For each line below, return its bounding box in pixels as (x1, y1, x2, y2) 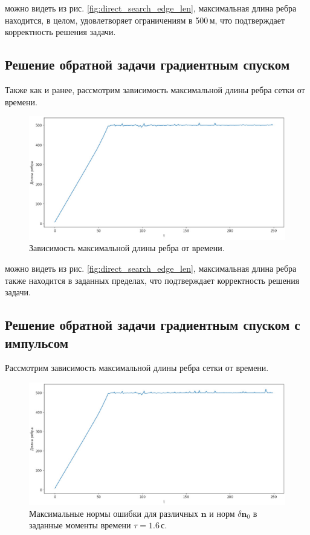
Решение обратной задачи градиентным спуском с (5, 315, 300, 334)
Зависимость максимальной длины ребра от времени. (29, 241, 225, 254)
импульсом (5, 333, 69, 352)
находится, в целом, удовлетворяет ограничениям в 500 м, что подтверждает (5, 13, 285, 26)
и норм (209, 507, 235, 519)
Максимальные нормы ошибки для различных (29, 507, 198, 519)
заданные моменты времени (29, 519, 131, 531)
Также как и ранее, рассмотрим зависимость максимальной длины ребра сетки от (5, 83, 305, 96)
